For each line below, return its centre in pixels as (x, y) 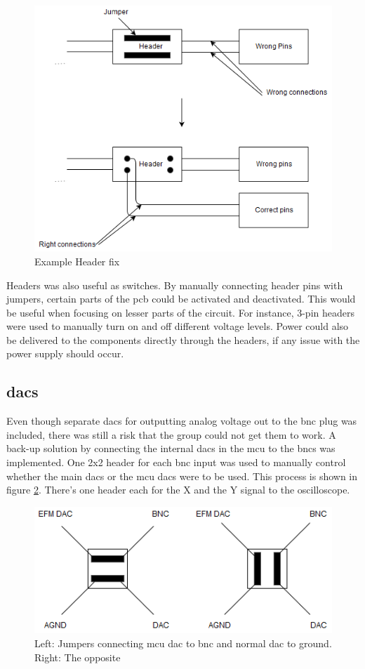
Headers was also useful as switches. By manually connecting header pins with (175, 285)
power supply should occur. (65, 353)
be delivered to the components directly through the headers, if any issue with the (183, 339)
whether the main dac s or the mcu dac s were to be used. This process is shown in (182, 476)
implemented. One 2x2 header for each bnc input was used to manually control (176, 462)
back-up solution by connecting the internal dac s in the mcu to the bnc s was (171, 448)
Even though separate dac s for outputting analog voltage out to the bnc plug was (182, 421)
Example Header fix (77, 261)
